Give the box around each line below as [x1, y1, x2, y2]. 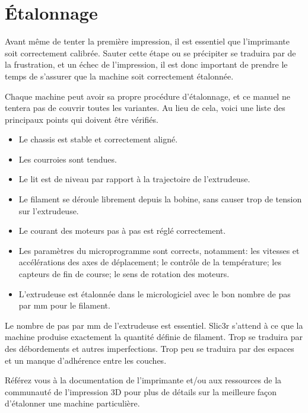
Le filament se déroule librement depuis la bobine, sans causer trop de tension [18, 193, 302, 205]
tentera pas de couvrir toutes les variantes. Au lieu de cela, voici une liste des [5, 101, 285, 114]
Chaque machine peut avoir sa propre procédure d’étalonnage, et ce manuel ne [5, 90, 290, 102]
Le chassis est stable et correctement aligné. [18, 133, 178, 145]
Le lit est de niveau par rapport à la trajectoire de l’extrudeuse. [18, 173, 250, 185]
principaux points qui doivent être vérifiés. [5, 113, 158, 125]
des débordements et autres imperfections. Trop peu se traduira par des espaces [5, 342, 294, 354]
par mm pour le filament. [18, 299, 110, 312]
